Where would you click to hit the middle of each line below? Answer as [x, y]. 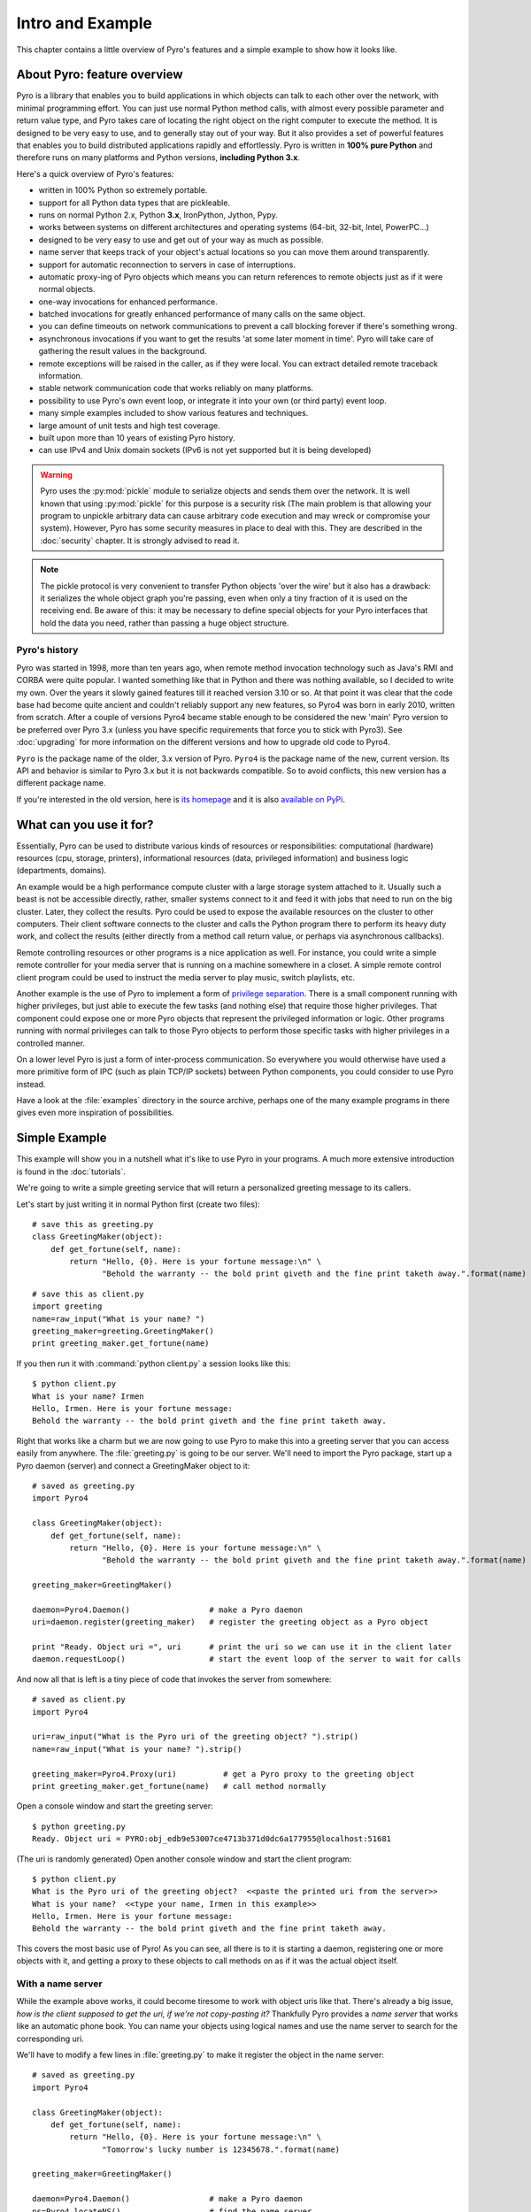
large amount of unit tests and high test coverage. [129, 426]
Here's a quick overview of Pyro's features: [95, 173]
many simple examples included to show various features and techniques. [173, 413]
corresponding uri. [50, 2039]
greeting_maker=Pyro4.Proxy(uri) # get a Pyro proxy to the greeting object [223, 1774]
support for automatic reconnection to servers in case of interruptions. [167, 265]
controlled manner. [51, 1043]
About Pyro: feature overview [100, 75]
